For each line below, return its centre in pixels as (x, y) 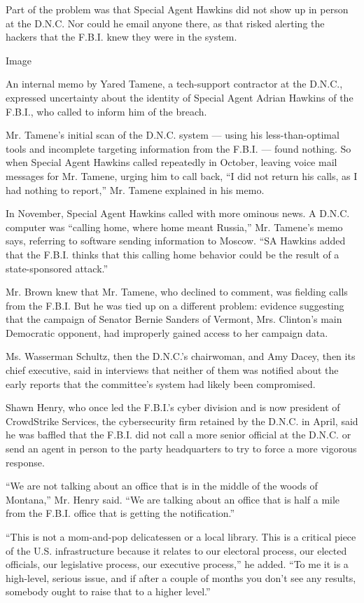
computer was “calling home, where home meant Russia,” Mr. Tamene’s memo (174, 227)
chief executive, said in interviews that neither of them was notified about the (172, 370)
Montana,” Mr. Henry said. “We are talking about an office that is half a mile (173, 499)
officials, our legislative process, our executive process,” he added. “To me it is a (177, 564)
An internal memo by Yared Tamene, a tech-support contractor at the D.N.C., (174, 84)
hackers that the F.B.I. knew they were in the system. (121, 37)
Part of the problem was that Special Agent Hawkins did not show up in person (177, 9)
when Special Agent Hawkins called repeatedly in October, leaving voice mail (171, 162)
